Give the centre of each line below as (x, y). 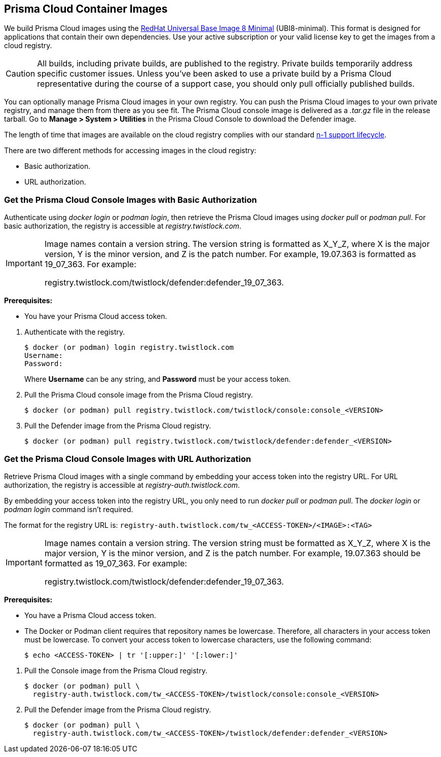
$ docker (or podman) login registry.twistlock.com (129, 348)
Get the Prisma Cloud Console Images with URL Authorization (128, 459)
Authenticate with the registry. (75, 332)
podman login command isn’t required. (69, 509)
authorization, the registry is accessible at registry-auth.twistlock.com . (122, 485)
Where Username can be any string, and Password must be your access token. (158, 379)
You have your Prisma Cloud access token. (96, 316)
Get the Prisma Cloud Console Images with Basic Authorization (131, 200)
